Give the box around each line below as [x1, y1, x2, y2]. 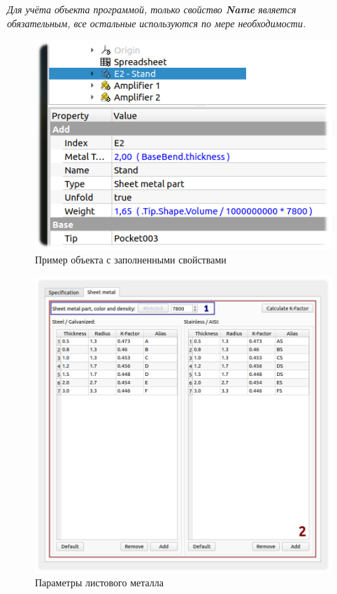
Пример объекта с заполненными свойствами [35, 252, 227, 267]
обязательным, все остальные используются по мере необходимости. [7, 15, 306, 30]
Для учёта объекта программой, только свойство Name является [7, 2, 296, 16]
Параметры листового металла [35, 575, 164, 590]
